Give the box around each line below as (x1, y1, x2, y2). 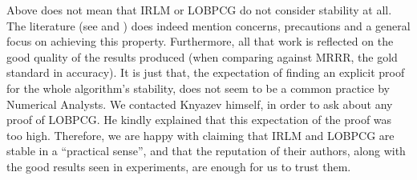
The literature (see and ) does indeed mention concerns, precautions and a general (6, 17, 411, 34)
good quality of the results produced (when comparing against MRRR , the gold (6, 48, 398, 65)
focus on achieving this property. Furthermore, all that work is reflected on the (6, 33, 394, 50)
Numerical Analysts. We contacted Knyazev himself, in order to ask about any (6, 95, 393, 112)
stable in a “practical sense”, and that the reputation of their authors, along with (6, 142, 406, 159)
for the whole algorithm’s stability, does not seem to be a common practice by (6, 79, 390, 96)
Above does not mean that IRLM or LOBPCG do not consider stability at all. (6, 2, 392, 18)
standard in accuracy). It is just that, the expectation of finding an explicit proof (6, 64, 405, 81)
